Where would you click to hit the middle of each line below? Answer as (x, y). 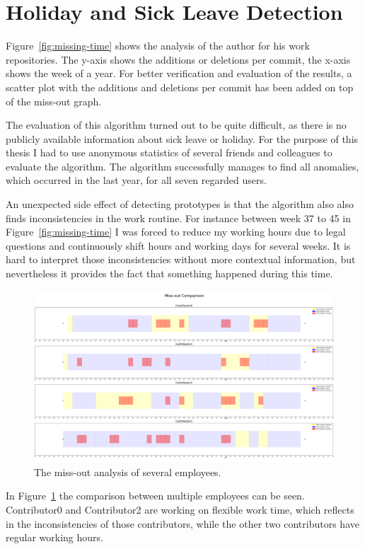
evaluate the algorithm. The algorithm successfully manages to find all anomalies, (182, 166)
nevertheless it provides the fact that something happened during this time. (169, 273)
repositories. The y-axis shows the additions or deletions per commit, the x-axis (178, 59)
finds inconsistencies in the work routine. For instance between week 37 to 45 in (178, 218)
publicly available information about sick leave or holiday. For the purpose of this (182, 138)
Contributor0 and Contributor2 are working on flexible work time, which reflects (180, 510)
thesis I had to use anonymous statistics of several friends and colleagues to (169, 152)
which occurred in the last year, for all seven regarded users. (136, 180)
